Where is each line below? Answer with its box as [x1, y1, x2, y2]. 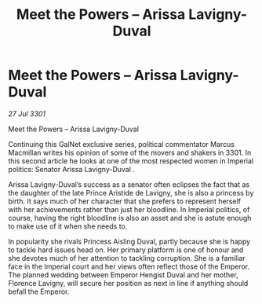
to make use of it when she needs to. [8, 222, 128, 231]
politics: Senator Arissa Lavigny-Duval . [8, 164, 136, 174]
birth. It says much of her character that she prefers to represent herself [8, 196, 242, 206]
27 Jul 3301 [8, 108, 45, 119]
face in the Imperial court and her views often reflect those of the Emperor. [8, 262, 249, 271]
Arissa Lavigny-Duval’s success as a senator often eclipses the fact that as [8, 179, 249, 189]
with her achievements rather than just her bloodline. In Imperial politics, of [8, 204, 250, 214]
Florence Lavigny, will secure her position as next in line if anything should [8, 278, 249, 288]
